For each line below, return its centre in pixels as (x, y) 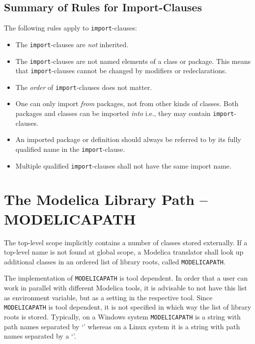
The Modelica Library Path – (106, 199)
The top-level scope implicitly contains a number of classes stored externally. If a (126, 242)
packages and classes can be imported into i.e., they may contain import (125, 113)
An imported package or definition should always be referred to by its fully (128, 139)
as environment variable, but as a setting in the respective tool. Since (108, 297)
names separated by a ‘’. (40, 336)
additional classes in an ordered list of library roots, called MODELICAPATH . (115, 261)
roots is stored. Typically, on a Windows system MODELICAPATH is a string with (122, 316)
